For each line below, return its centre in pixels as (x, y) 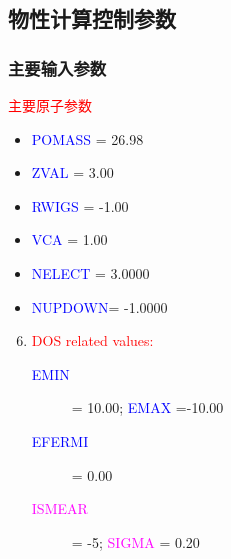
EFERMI (60, 440)
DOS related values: (92, 340)
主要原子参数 (50, 105)
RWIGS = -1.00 (80, 205)
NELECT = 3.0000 (90, 272)
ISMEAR (59, 508)
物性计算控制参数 (92, 18)
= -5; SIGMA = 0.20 (135, 541)
